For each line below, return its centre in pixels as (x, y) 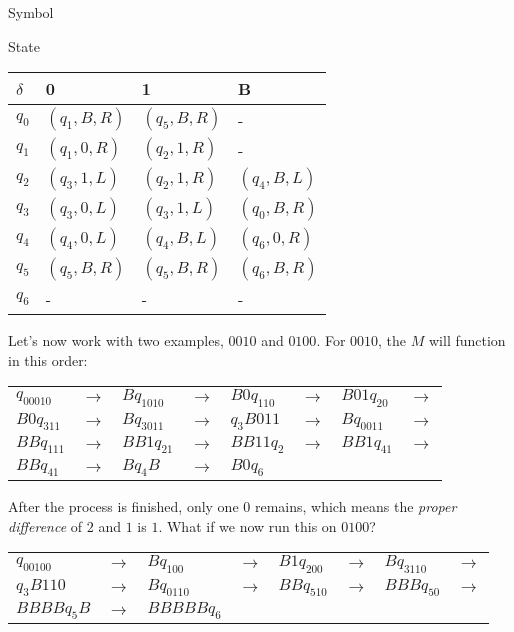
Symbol (31, 12)
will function (467, 340)
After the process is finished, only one (123, 506)
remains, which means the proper (355, 506)
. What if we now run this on (247, 525)
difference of (45, 525)
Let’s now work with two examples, (116, 340)
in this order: (48, 359)
